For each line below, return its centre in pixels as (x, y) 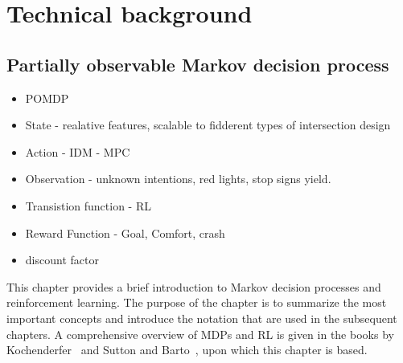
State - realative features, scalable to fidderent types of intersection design (208, 125)
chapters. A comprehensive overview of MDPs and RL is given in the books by (200, 334)
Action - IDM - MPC (78, 151)
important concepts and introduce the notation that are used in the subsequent (202, 318)
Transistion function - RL (88, 205)
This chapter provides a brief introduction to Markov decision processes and (194, 286)
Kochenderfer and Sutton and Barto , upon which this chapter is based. (187, 350)
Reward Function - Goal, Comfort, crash (125, 232)
